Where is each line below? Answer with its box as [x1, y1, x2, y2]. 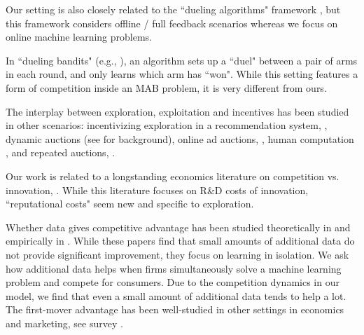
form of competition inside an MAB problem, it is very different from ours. [6, 80, 327, 95]
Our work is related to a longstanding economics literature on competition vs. [6, 168, 339, 183]
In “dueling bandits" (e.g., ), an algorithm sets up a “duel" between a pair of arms [6, 53, 358, 67]
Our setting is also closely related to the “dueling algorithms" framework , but [6, 2, 341, 16]
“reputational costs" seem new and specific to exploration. [6, 196, 254, 211]
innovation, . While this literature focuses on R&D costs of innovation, [6, 182, 309, 197]
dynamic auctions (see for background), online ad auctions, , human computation [6, 131, 354, 146]
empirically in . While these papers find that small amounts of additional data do [6, 233, 355, 248]
